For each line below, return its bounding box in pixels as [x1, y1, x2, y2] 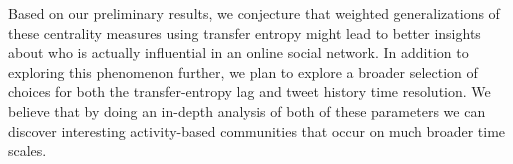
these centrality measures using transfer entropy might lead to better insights [8, 22, 481, 43]
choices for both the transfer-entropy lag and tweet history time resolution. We [8, 81, 491, 102]
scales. [8, 140, 47, 161]
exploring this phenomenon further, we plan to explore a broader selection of [8, 61, 478, 82]
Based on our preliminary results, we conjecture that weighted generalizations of [8, 3, 500, 23]
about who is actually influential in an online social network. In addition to [8, 42, 469, 63]
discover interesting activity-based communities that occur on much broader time [8, 120, 506, 141]
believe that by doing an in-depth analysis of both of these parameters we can [8, 100, 486, 121]
